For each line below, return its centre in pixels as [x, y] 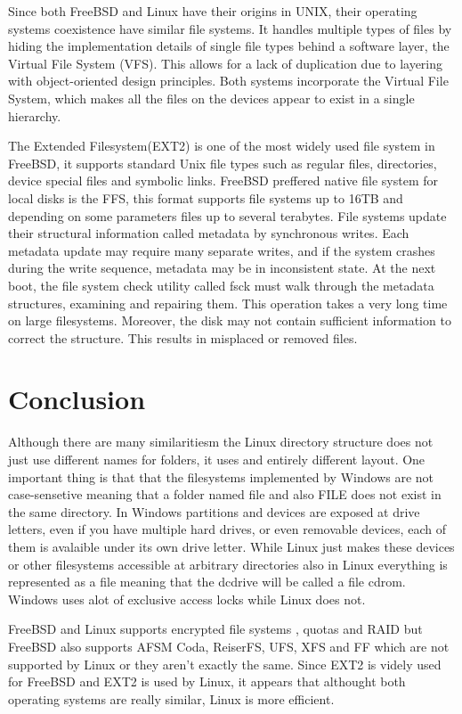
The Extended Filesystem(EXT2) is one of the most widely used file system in [222, 146]
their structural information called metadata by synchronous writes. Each [209, 233]
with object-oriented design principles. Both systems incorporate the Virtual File [228, 81]
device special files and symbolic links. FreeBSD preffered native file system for [223, 181]
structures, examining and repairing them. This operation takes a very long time [228, 303]
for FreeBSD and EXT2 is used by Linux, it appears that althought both [207, 681]
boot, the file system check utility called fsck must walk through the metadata [221, 285]
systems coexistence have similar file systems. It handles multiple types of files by [230, 28]
